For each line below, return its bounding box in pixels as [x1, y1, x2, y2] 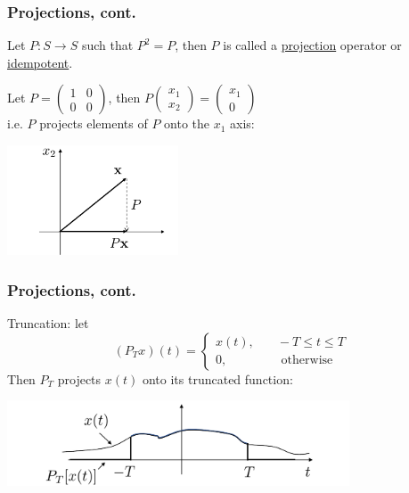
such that [81, 36, 134, 54]
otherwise [281, 354, 333, 367]
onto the [164, 114, 210, 133]
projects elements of [39, 114, 148, 133]
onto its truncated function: [142, 369, 293, 388]
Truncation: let [7, 314, 89, 333]
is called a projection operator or [223, 36, 402, 54]
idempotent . [7, 53, 73, 71]
